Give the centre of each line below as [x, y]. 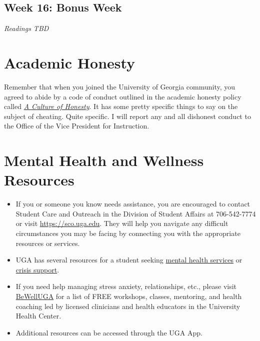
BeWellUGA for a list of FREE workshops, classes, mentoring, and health [129, 296]
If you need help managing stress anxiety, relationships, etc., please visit [126, 286]
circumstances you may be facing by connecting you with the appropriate [128, 233]
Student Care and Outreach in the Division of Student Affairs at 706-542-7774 [136, 213]
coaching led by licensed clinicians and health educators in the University [128, 306]
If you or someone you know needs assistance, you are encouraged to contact [133, 204]
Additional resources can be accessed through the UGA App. [109, 332]
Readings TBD [26, 28]
